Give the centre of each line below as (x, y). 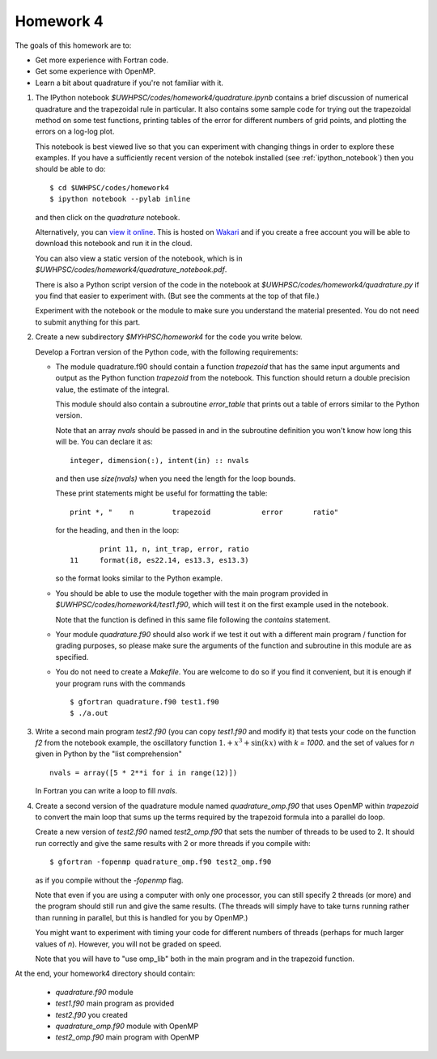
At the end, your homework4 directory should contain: (105, 974)
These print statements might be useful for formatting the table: (161, 493)
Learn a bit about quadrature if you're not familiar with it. (129, 83)
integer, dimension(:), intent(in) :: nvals (160, 460)
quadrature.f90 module (94, 992)
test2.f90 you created (92, 1014)
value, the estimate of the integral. (112, 389)
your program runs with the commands (121, 683)
